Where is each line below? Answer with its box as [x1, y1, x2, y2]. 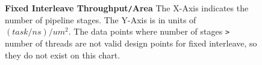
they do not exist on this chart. [5, 48, 120, 61]
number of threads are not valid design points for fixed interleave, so [5, 36, 257, 49]
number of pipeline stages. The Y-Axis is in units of [5, 13, 196, 26]
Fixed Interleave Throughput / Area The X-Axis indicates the [5, 2, 249, 14]
